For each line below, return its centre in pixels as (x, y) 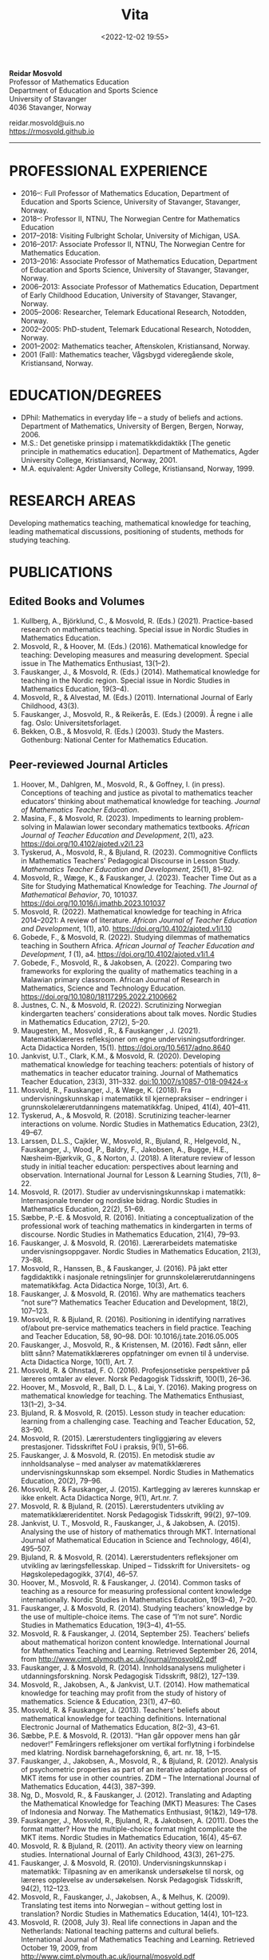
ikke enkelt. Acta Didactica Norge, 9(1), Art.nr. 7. (99, 1497)
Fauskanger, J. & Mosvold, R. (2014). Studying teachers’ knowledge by (137, 1607)
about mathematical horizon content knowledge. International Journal (135, 1642)
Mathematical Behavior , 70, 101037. (79, 894)
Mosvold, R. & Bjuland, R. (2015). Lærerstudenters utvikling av (122, 1506)
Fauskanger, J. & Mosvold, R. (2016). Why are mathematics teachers (133, 1293)
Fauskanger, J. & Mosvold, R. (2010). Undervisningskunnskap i (123, 1862)
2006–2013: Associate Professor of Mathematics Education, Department (140, 286)
